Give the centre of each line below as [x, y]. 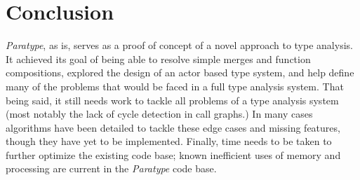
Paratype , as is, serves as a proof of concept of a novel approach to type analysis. [179, 45]
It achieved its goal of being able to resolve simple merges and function [158, 58]
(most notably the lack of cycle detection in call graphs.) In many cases [159, 114]
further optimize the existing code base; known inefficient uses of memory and [173, 154]
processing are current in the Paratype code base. [111, 168]
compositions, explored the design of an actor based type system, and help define [180, 72]
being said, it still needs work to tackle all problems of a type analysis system [172, 100]
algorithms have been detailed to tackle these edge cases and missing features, [173, 127]
